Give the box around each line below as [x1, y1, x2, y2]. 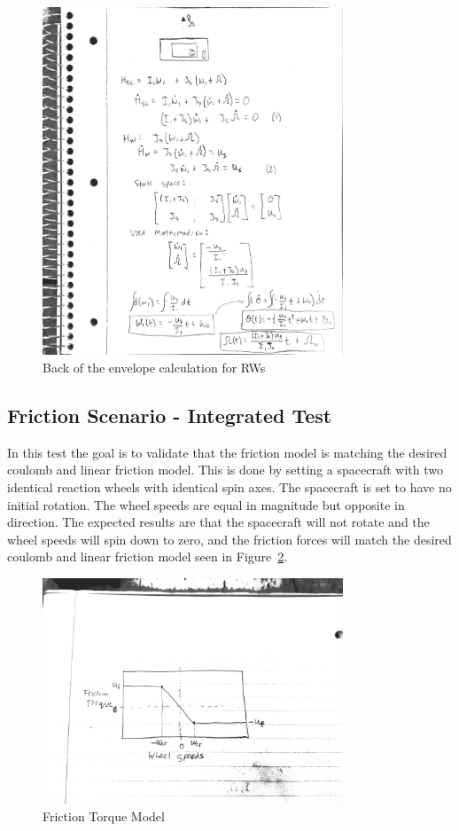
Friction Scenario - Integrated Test [7, 402, 332, 429]
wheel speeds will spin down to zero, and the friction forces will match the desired [7, 529, 452, 548]
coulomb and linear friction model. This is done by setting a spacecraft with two [7, 460, 443, 479]
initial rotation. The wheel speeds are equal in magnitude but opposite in [7, 495, 405, 513]
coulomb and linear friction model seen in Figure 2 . [7, 547, 288, 566]
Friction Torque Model [43, 806, 165, 825]
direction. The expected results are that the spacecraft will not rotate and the [7, 513, 430, 531]
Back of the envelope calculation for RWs [43, 358, 266, 377]
